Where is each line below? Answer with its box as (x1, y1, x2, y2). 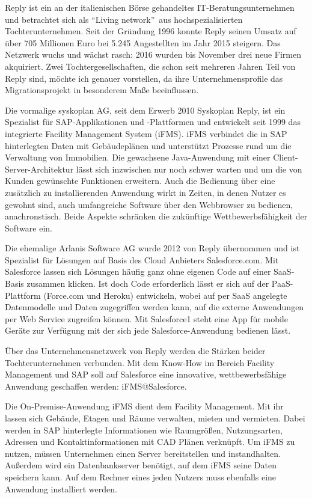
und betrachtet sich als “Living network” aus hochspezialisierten (5, 13, 243, 25)
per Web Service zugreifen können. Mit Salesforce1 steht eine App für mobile (5, 312, 288, 325)
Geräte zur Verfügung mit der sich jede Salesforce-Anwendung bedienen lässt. (5, 324, 291, 337)
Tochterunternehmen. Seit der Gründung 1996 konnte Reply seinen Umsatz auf (5, 25, 296, 37)
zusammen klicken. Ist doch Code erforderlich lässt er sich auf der (26, 277, 269, 290)
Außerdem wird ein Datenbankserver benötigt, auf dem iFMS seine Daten (5, 459, 277, 471)
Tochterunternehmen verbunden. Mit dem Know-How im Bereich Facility (5, 356, 275, 369)
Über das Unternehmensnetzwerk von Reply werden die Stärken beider (5, 344, 266, 357)
